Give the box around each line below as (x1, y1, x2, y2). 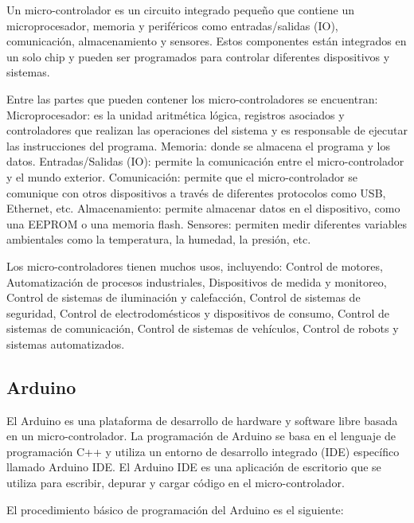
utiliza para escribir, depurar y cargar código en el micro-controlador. (6, 474, 345, 491)
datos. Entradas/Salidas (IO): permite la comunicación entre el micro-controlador (6, 153, 404, 170)
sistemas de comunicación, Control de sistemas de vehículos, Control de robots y (6, 320, 399, 337)
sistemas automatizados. (6, 335, 125, 352)
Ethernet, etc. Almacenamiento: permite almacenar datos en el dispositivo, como (6, 200, 400, 217)
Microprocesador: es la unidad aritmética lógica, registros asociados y (6, 106, 345, 123)
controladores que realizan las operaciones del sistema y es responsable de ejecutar (6, 122, 408, 139)
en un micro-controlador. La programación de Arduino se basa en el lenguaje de (6, 427, 396, 444)
